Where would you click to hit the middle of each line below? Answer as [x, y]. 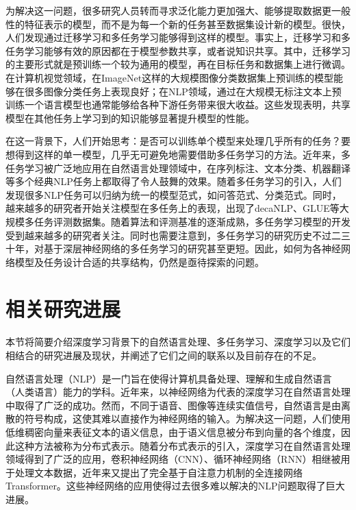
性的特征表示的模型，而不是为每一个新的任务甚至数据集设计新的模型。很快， [178, 24]
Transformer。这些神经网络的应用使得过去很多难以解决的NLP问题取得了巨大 [175, 486]
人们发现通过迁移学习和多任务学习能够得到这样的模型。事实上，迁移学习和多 [178, 37]
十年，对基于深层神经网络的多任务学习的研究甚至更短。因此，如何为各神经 [173, 248]
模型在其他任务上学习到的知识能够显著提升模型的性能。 [130, 118]
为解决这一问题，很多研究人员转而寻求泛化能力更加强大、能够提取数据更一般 [178, 10]
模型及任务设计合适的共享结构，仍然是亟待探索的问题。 [139, 262]
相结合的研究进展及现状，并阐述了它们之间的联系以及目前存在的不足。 [164, 355]
